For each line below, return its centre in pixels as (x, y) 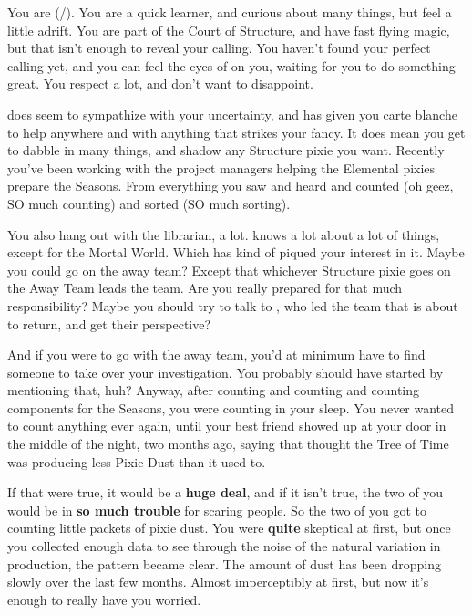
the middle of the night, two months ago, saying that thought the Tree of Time (228, 444)
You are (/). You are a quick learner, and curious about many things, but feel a (230, 12)
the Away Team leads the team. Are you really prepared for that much (205, 288)
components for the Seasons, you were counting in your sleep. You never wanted (231, 407)
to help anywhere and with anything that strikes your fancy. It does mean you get (236, 132)
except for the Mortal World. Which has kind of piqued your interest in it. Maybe (236, 252)
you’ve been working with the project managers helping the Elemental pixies (221, 167)
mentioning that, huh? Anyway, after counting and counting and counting (214, 390)
